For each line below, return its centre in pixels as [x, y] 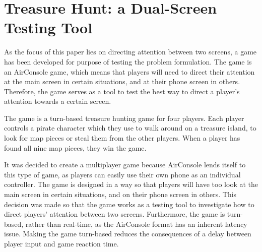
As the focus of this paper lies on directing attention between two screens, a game [130, 52]
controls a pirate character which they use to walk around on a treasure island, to [130, 128]
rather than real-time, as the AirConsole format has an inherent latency [136, 224]
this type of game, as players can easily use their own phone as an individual [122, 174]
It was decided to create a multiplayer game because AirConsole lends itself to [125, 165]
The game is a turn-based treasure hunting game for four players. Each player [124, 118]
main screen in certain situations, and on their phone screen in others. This [120, 194]
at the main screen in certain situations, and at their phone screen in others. [122, 81]
